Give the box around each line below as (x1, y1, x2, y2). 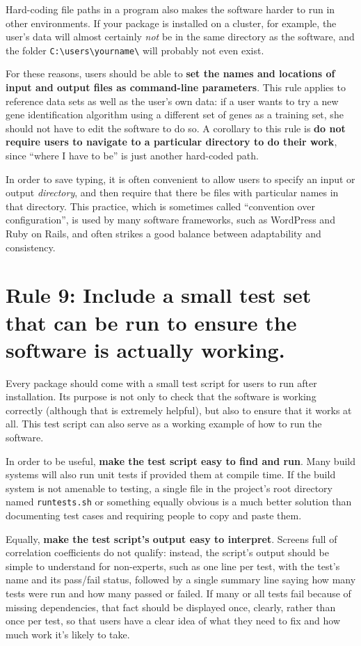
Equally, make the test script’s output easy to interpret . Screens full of (6, 531, 337, 546)
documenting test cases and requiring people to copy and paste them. (6, 508, 302, 523)
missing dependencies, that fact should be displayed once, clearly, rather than (6, 599, 336, 614)
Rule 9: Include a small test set (6, 281, 312, 309)
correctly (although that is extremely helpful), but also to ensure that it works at (6, 402, 352, 417)
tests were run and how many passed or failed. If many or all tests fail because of (6, 586, 351, 601)
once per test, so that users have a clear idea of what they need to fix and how (6, 613, 341, 628)
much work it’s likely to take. (6, 627, 130, 641)
